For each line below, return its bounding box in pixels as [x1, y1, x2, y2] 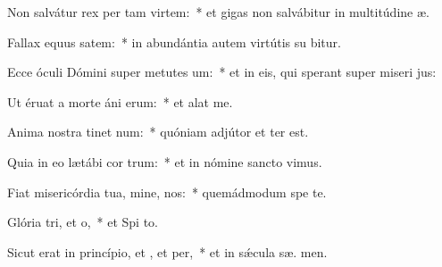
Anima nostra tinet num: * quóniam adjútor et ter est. [7, 122, 309, 141]
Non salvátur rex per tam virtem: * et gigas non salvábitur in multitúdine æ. [7, 3, 429, 21]
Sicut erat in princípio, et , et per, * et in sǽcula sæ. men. [7, 242, 328, 261]
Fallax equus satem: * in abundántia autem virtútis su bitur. [7, 32, 341, 51]
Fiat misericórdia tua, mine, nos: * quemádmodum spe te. [7, 182, 327, 201]
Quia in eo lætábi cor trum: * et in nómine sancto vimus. [7, 152, 322, 171]
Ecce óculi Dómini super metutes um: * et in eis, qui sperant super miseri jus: [7, 63, 437, 81]
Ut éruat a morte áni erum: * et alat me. [7, 92, 233, 111]
